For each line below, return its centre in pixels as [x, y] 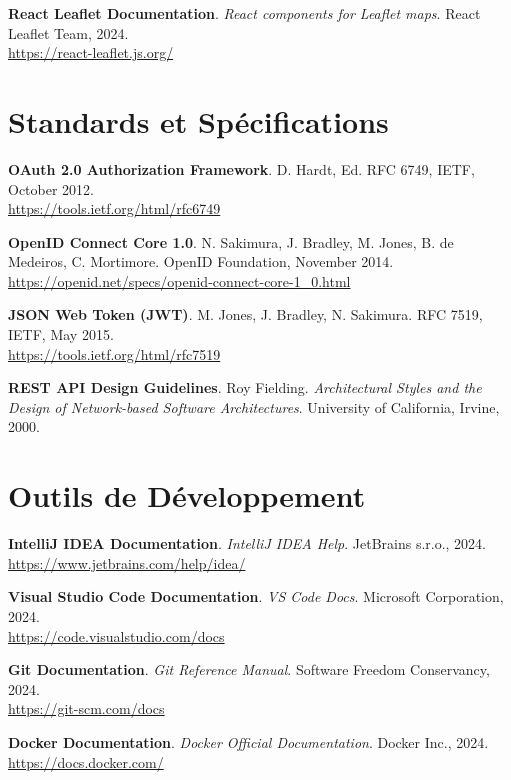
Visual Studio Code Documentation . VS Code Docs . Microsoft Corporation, [256, 596]
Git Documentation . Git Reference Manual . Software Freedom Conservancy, [249, 669]
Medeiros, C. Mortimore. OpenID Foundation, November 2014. [201, 261]
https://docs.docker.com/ [86, 761]
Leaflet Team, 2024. [68, 32]
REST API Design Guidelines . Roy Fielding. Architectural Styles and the [245, 387]
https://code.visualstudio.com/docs [116, 635]
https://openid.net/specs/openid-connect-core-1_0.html [179, 280]
